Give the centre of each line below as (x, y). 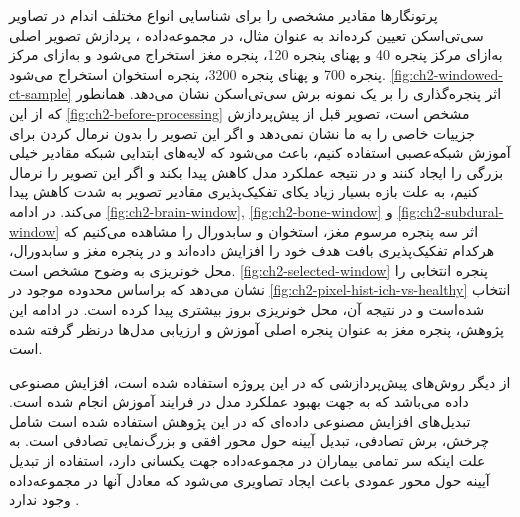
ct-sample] (40, 93)
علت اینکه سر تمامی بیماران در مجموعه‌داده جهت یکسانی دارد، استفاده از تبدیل (247, 460)
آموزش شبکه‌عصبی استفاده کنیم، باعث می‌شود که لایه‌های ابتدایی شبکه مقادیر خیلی (260, 152)
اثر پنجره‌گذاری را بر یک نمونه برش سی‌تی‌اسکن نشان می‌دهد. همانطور (288, 93)
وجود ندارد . (44, 499)
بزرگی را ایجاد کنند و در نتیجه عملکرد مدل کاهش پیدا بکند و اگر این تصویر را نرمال (256, 171)
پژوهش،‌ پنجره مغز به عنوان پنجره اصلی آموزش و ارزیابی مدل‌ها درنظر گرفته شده (256, 328)
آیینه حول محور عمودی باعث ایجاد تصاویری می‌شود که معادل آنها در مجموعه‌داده (249, 479)
